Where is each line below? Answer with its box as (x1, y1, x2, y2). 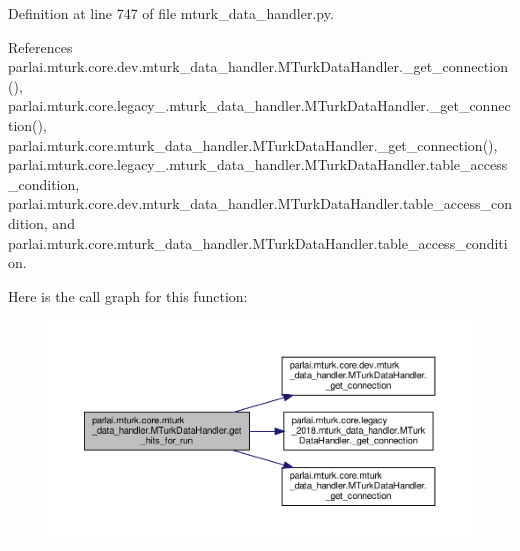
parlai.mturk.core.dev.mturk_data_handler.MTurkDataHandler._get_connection (8, 56, 508, 77)
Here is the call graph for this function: (8, 285, 248, 306)
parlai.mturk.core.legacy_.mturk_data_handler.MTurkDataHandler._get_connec (8, 95, 511, 116)
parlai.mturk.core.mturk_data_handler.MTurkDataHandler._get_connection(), (8, 134, 498, 155)
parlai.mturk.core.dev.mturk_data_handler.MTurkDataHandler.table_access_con (8, 193, 512, 214)
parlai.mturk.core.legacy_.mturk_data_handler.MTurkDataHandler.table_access (8, 154, 508, 175)
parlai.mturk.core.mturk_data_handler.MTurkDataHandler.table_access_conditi (8, 232, 508, 253)
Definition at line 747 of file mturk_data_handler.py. (8, 3, 334, 23)
